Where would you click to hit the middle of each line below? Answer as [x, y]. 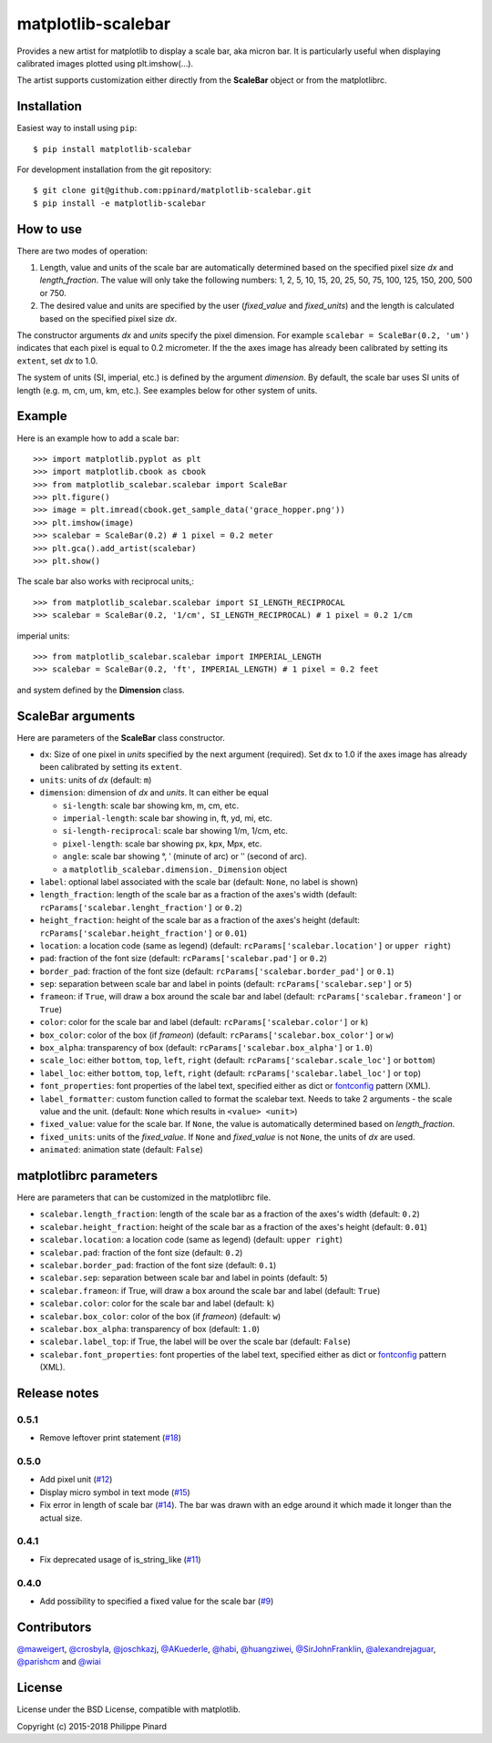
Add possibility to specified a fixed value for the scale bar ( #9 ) [157, 1601]
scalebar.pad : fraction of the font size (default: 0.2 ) [141, 1252]
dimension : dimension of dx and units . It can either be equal [154, 793]
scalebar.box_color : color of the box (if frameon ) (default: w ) [160, 1316]
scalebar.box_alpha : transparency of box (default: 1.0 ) [149, 1328]
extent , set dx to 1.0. [57, 361]
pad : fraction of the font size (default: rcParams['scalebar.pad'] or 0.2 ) [184, 959]
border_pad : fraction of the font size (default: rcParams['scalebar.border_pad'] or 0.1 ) [217, 971]
